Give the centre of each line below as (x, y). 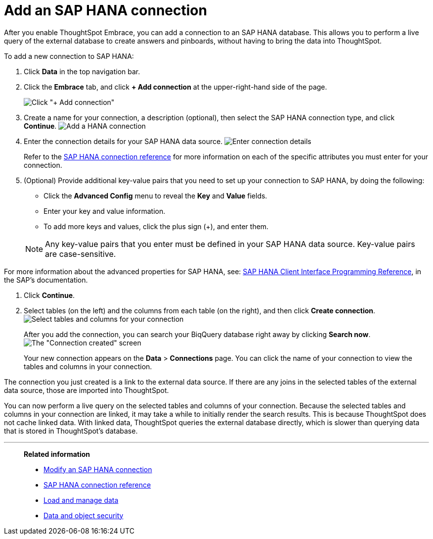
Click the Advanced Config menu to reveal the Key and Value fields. (155, 196)
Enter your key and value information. (105, 211)
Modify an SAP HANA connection (98, 469)
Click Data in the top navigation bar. (82, 71)
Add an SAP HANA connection (106, 10)
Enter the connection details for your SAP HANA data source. (123, 141)
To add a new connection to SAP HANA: (69, 56)
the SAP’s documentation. (46, 280)
